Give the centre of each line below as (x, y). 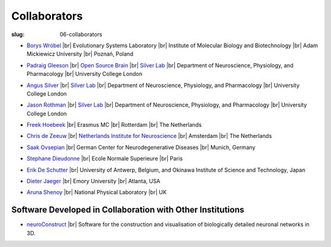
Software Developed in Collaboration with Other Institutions (128, 210)
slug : (18, 34)
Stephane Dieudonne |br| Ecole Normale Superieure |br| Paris (105, 159)
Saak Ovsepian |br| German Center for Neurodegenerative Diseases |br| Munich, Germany (141, 147)
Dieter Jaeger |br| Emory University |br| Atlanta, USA (93, 181)
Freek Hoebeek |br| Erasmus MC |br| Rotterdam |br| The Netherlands (114, 125)
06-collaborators (81, 34)
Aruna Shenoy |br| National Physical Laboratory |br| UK (97, 192)
